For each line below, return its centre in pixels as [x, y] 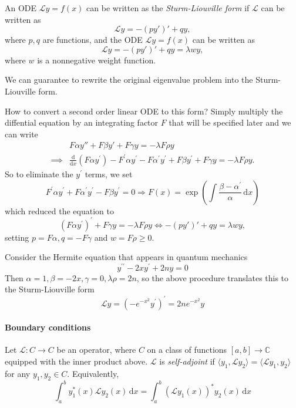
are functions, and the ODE [92, 40]
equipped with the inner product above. [76, 361]
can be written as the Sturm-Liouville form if [168, 8]
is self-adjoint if [187, 361]
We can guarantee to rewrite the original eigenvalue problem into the [129, 80]
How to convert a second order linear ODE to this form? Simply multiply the [144, 111]
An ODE [21, 8]
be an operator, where [96, 350]
